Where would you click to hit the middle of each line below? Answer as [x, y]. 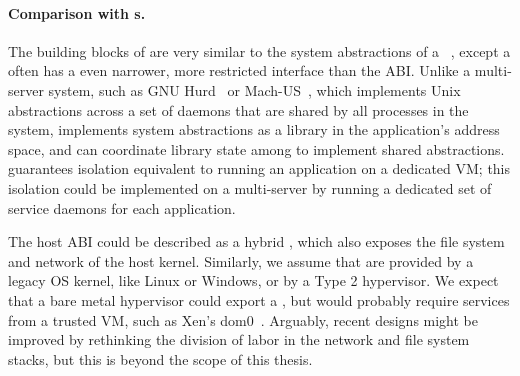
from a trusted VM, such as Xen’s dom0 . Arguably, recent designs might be [243, 319]
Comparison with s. [77, 12]
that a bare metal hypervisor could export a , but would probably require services [259, 299]
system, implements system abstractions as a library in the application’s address [254, 129]
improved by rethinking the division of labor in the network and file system [239, 339]
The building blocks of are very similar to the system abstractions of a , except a [259, 50]
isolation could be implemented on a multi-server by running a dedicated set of [250, 187]
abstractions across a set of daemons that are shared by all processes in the [238, 109]
